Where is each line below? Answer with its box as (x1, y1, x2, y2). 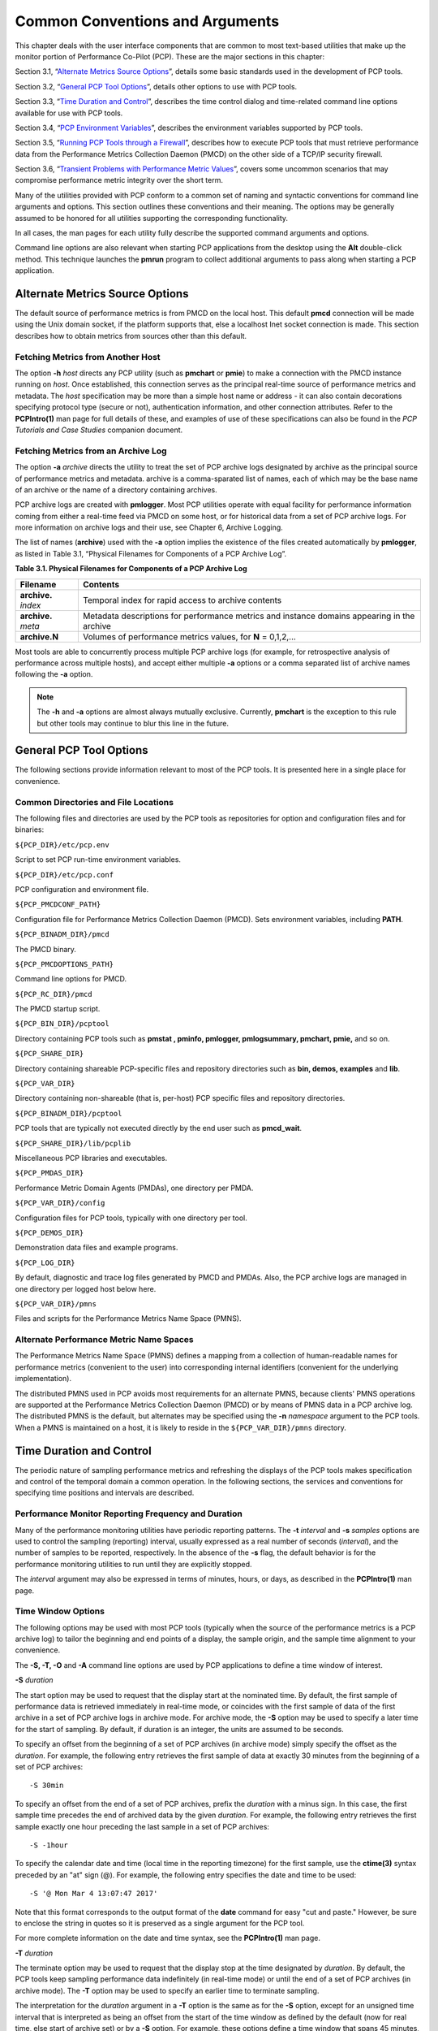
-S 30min (29, 1781, 64, 1791)
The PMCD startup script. (15, 1004, 101, 1014)
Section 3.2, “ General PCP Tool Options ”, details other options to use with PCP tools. (15, 81, 298, 91)
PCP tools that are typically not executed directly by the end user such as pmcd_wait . (15, 1124, 303, 1133)
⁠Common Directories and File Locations (15, 796, 174, 808)
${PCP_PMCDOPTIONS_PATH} (15, 959, 114, 968)
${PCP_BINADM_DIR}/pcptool (15, 1109, 122, 1118)
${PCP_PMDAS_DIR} (15, 1168, 84, 1178)
